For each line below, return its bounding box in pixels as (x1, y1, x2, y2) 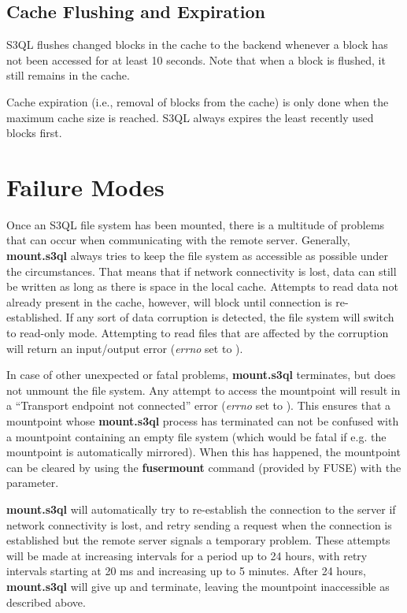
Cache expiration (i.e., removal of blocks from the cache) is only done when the (6, 93, 389, 110)
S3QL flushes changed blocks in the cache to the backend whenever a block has (6, 36, 388, 53)
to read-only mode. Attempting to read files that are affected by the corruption (6, 325, 389, 341)
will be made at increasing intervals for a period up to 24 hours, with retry (6, 547, 368, 563)
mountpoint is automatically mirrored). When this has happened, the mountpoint (6, 444, 401, 460)
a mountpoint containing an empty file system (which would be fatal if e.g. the (6, 428, 387, 444)
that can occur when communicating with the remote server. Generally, (6, 232, 350, 248)
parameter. (6, 474, 59, 491)
